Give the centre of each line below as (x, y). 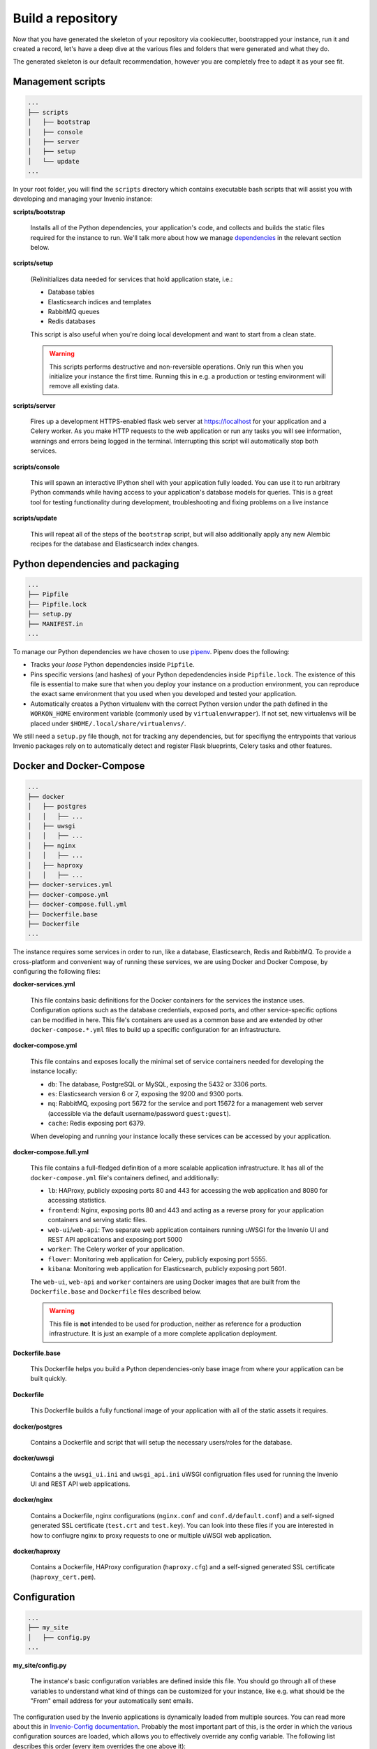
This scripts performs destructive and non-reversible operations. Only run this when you (176, 367)
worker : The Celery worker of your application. (116, 1249)
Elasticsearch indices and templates (99, 302)
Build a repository (65, 18)
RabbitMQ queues (74, 311)
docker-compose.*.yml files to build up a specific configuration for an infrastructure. (156, 1030)
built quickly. (49, 1379)
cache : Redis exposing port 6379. (97, 1124)
